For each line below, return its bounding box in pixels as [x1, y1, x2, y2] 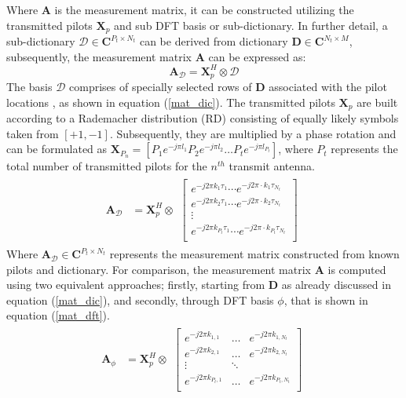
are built [357, 93, 398, 110]
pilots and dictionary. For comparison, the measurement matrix [6, 261, 311, 277]
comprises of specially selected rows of [69, 79, 252, 95]
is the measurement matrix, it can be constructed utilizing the [54, 2, 354, 17]
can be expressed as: [208, 48, 306, 64]
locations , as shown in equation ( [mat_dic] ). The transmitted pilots [6, 93, 335, 110]
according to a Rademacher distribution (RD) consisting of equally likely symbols [6, 110, 399, 126]
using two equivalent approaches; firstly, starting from [6, 276, 265, 293]
